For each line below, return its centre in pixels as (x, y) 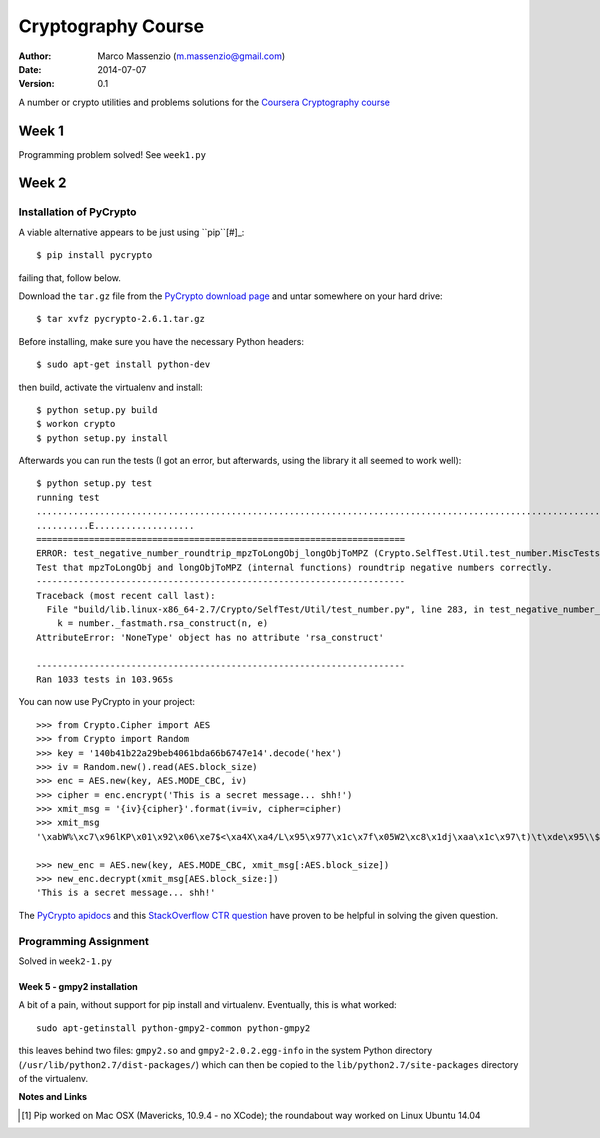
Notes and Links (53, 1097)
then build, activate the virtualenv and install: (111, 387)
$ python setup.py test (94, 483)
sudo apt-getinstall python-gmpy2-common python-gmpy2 (173, 1028)
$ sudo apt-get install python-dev (123, 364)
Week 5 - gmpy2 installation (78, 986)
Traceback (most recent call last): (126, 595)
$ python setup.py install (102, 438)
